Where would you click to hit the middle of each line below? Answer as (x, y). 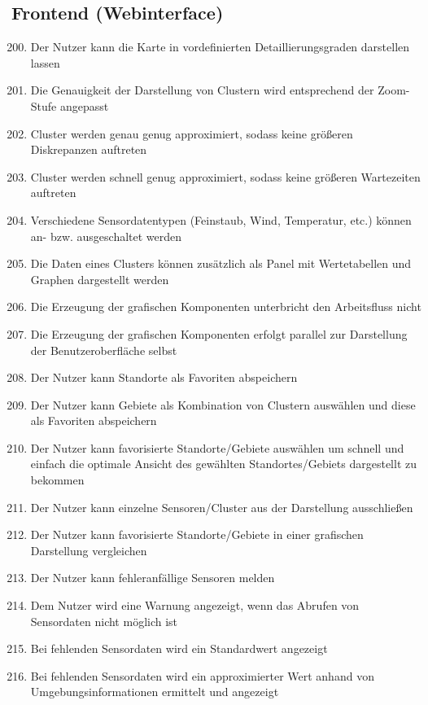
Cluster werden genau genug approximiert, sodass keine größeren (192, 133)
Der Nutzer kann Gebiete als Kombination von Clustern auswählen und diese (223, 404)
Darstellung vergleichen (89, 550)
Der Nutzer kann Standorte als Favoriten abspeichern (164, 377)
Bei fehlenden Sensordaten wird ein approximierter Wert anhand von (202, 675)
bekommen (57, 480)
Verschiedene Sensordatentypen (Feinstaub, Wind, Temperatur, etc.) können (221, 219)
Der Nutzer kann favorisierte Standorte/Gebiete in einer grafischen (197, 534)
